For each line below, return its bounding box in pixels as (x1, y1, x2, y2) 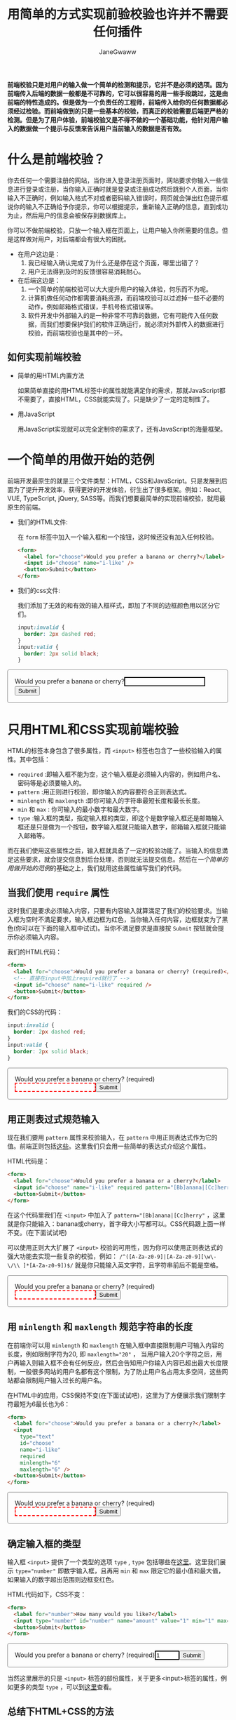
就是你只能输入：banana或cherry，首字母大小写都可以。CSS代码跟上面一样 (7, 1219, 226, 1228)
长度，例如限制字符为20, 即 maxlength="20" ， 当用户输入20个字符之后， (7, 1349, 216, 1358)
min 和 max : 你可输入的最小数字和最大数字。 (17, 805, 144, 814)
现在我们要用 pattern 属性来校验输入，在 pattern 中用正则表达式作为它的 (7, 1133, 218, 1142)
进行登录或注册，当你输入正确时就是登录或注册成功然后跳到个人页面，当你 (13, 185, 228, 193)
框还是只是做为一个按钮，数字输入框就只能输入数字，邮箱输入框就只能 (17, 822, 221, 832)
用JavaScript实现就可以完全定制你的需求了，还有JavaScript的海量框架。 (17, 425, 227, 433)
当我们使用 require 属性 (7, 886, 110, 898)
